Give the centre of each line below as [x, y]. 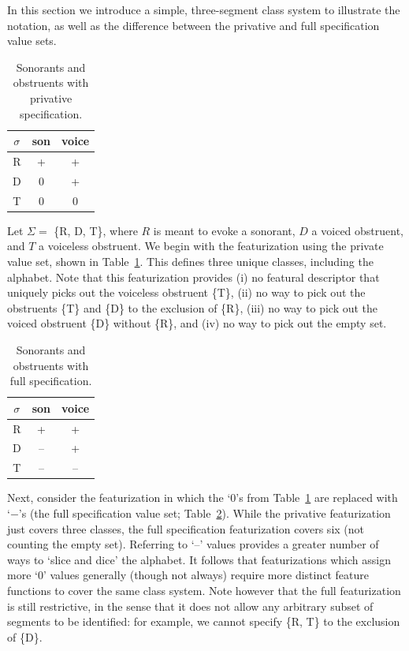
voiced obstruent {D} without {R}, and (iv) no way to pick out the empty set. [197, 323]
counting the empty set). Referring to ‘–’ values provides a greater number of [193, 544]
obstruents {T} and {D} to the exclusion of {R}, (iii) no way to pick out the [193, 307]
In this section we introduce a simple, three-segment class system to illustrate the [204, 9]
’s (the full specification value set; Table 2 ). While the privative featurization [204, 513]
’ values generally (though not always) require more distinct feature [206, 575]
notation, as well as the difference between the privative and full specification [193, 25]
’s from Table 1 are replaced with [317, 498]
